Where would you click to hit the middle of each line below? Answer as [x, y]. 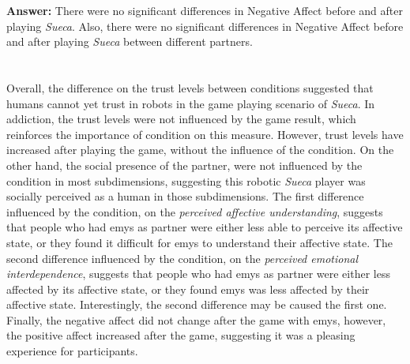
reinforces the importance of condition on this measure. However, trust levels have [205, 134]
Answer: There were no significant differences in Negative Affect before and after [205, 10]
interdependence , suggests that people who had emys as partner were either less [198, 274]
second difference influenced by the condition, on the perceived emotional [182, 258]
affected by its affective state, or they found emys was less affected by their [188, 289]
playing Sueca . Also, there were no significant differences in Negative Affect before [205, 26]
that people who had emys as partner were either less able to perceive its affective [205, 227]
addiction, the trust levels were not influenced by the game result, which [181, 119]
